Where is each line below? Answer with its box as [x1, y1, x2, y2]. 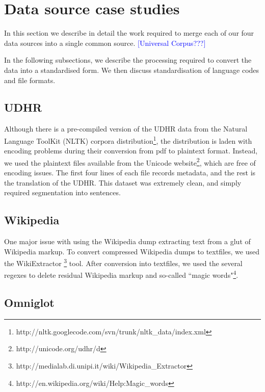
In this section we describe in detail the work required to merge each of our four [4, 28, 254, 38]
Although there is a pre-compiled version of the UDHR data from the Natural [4, 123, 248, 134]
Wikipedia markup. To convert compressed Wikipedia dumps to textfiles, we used [4, 246, 260, 256]
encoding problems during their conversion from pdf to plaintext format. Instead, [4, 145, 258, 156]
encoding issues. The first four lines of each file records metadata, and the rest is [4, 167, 256, 177]
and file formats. [4, 74, 56, 85]
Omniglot [4, 295, 55, 310]
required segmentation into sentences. [4, 187, 121, 198]
